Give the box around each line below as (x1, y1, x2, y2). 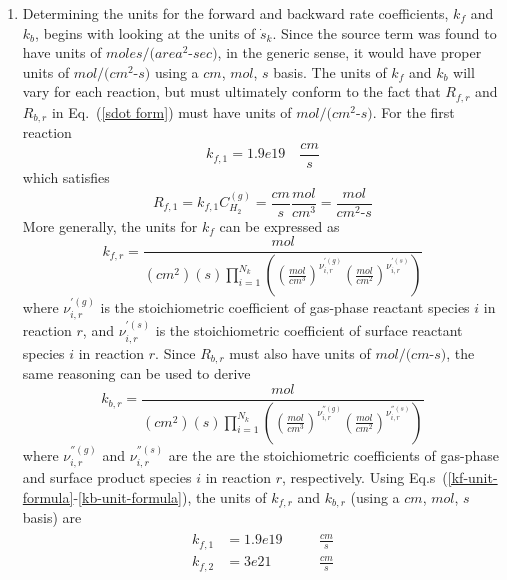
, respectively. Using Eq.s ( (282, 466, 448, 487)
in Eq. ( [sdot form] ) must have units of (51, 101, 292, 122)
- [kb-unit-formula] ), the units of (73, 486, 267, 507)
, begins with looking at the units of (35, 22, 256, 43)
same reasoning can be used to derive (22, 363, 251, 384)
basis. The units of (273, 61, 387, 82)
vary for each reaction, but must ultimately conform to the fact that (22, 81, 441, 102)
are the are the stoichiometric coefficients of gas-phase (168, 444, 499, 465)
